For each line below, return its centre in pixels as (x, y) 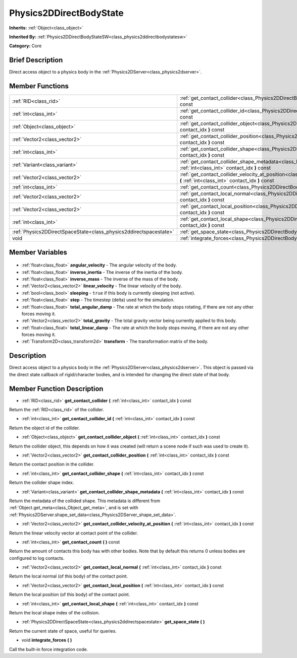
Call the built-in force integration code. (49, 649)
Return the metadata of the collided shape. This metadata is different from (85, 501)
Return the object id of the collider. (45, 428)
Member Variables (38, 252)
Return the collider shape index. (42, 483)
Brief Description (36, 60)
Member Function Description (56, 389)
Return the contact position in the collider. (52, 464)
